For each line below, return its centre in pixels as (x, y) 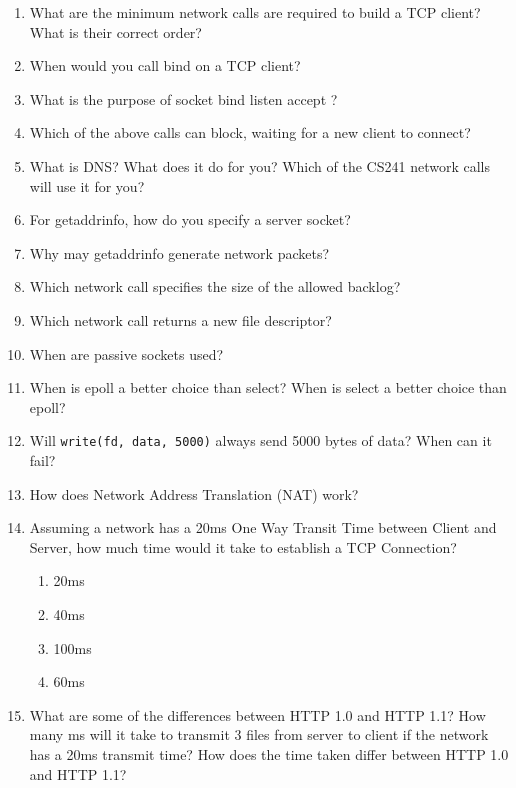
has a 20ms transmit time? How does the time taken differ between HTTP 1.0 (269, 753)
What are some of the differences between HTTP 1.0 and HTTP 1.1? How (257, 714)
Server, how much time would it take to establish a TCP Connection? (243, 546)
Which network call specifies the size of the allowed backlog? (215, 286)
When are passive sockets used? (126, 353)
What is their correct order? (115, 31)
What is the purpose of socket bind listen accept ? (183, 98)
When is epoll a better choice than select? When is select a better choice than (268, 387)
